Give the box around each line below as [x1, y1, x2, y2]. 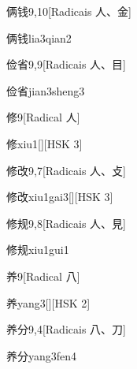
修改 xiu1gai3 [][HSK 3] [6, 188, 113, 205]
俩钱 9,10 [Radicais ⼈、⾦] [6, 3, 131, 19]
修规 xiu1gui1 [6, 241, 69, 258]
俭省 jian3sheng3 [6, 82, 85, 99]
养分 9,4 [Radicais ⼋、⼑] [6, 321, 126, 337]
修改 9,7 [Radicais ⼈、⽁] [6, 162, 126, 178]
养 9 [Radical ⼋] [6, 267, 80, 284]
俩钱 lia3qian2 [6, 29, 72, 46]
